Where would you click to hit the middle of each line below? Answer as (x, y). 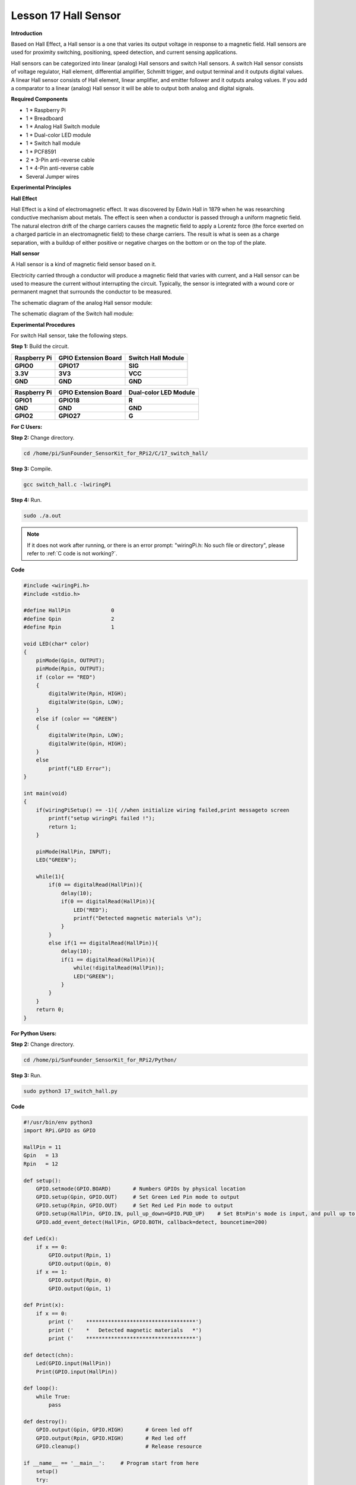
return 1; (63, 827)
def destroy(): (45, 1421)
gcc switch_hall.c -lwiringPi (67, 485)
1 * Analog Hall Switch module (63, 127)
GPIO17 (69, 365)
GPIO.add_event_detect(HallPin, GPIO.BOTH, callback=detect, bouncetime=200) (152, 1222)
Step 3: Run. (26, 1075)
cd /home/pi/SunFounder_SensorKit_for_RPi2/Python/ (100, 1060)
